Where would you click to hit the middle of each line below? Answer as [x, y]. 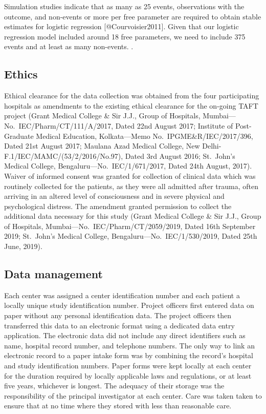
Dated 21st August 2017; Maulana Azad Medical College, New [102, 146]
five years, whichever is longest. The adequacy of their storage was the [114, 386]
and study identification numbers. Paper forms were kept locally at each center [128, 366]
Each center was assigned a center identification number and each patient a [122, 295]
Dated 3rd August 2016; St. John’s [180, 156]
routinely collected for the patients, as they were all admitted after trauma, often [131, 186]
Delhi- [212, 146]
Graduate [19, 136]
